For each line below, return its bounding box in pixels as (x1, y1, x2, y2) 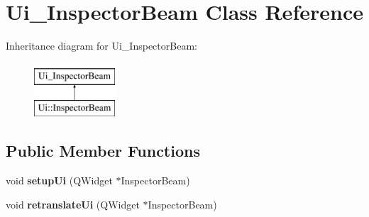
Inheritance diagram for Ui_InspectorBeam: (6, 38, 197, 53)
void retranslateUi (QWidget (6, 196, 140, 211)
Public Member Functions (6, 140, 200, 162)
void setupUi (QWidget (6, 173, 113, 188)
